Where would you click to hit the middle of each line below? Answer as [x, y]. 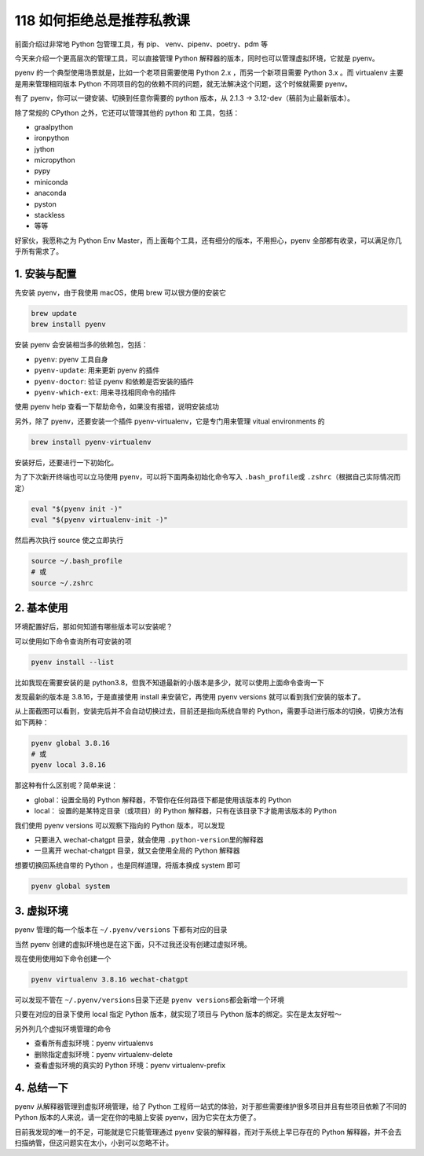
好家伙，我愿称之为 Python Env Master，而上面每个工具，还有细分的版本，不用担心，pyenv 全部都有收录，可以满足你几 [208, 240]
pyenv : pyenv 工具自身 [71, 359]
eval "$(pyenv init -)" [77, 508]
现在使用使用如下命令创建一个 [63, 959]
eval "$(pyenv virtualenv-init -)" [99, 519]
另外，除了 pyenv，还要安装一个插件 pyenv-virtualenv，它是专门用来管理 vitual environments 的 [170, 421]
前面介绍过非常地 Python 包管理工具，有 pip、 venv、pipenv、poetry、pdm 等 [141, 44]
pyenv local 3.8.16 [68, 765]
